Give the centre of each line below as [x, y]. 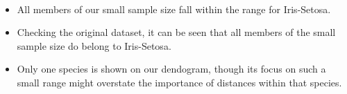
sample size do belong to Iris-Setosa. [94, 45]
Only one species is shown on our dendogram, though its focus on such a [171, 69]
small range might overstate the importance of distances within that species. [179, 82]
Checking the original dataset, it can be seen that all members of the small [176, 32]
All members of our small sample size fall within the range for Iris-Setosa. [174, 9]
